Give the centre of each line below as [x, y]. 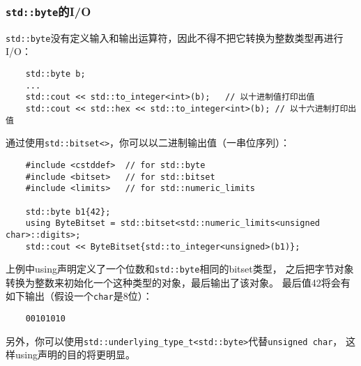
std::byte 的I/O [48, 11]
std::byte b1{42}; [68, 212]
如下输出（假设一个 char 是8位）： [79, 296]
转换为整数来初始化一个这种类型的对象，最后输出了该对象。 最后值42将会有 [178, 282]
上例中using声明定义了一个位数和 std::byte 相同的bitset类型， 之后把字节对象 [180, 269]
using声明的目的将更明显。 [75, 354]
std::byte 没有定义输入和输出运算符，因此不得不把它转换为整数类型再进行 [175, 37]
